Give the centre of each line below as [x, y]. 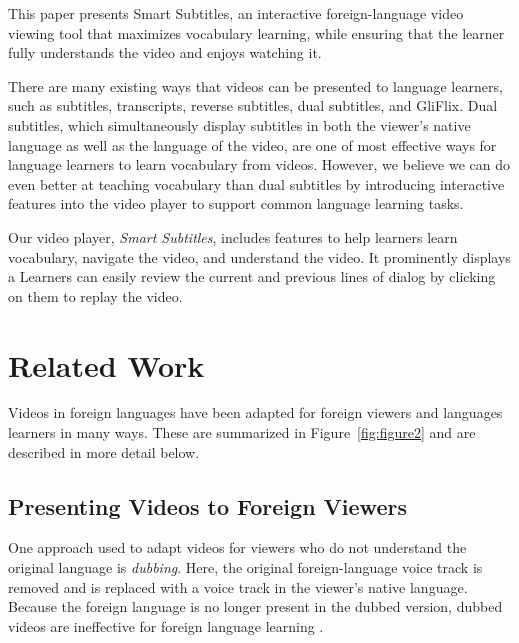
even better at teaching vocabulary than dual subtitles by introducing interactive [256, 183]
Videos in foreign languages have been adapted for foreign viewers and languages [255, 412]
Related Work [106, 364]
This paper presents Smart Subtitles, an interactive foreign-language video [236, 13]
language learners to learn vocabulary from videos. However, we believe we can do [259, 164]
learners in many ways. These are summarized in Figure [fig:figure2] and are [242, 432]
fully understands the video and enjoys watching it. [165, 52]
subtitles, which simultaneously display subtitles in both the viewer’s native [239, 124]
